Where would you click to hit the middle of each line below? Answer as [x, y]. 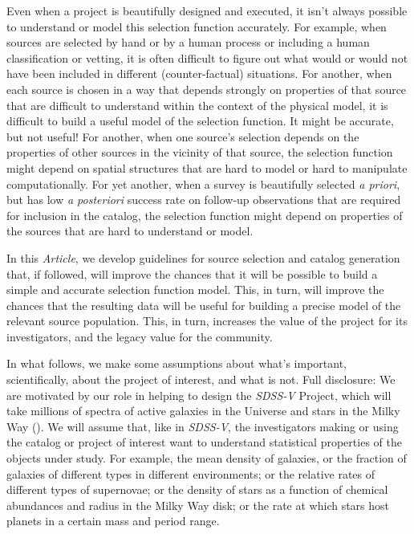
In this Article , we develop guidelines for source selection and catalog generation [203, 257]
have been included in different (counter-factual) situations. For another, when [199, 73]
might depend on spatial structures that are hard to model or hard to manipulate [207, 167]
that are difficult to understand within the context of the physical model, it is [197, 105]
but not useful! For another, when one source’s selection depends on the [183, 136]
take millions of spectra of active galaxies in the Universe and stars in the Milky [203, 411]
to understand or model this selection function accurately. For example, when [197, 26]
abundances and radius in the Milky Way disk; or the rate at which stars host [198, 505]
